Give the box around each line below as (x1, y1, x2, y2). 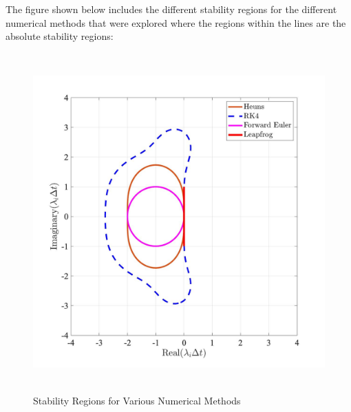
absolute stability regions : (6, 29, 114, 43)
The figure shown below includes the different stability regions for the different (6, 2, 337, 16)
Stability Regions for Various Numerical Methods (33, 393, 241, 407)
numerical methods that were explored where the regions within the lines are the (6, 15, 346, 30)
